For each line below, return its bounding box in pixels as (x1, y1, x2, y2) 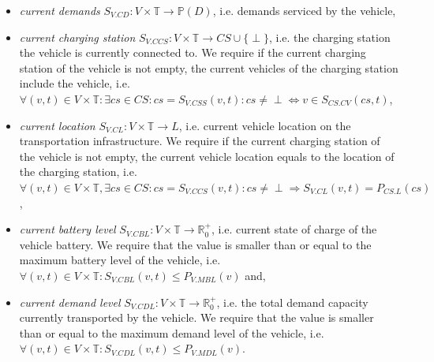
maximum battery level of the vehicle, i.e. (19, 252, 221, 268)
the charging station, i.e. (19, 163, 137, 180)
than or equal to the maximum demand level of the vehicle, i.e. (19, 324, 324, 341)
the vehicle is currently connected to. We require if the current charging (19, 44, 366, 61)
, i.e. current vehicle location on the (178, 117, 351, 133)
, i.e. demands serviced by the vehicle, (212, 2, 396, 18)
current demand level (19, 293, 121, 310)
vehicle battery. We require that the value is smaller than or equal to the (19, 236, 372, 252)
